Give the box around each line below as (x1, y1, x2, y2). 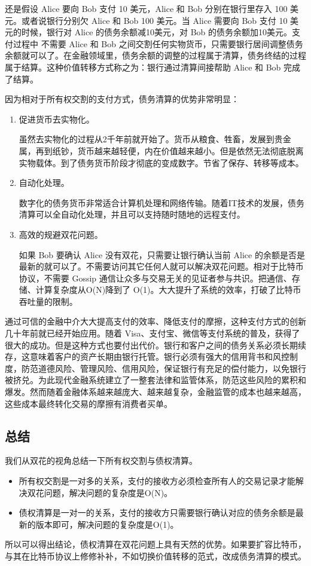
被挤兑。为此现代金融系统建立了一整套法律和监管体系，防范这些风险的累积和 (5, 374, 306, 386)
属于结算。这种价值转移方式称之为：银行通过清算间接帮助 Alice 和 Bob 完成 (5, 60, 301, 73)
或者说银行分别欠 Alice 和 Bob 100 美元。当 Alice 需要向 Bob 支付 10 (21, 14, 288, 26)
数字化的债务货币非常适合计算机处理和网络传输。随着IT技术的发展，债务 (19, 196, 304, 209)
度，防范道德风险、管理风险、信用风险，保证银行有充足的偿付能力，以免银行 (5, 362, 306, 374)
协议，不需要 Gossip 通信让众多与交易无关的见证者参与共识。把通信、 (19, 271, 292, 284)
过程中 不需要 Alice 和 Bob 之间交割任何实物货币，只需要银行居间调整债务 (13, 37, 303, 50)
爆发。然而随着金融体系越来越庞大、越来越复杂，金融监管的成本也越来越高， (5, 386, 306, 398)
